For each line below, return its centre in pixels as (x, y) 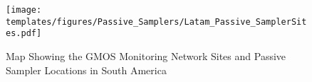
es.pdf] (24, 34)
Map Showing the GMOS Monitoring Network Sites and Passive (146, 55)
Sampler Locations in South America (86, 70)
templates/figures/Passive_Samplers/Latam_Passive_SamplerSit (156, 22)
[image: (24, 10)
